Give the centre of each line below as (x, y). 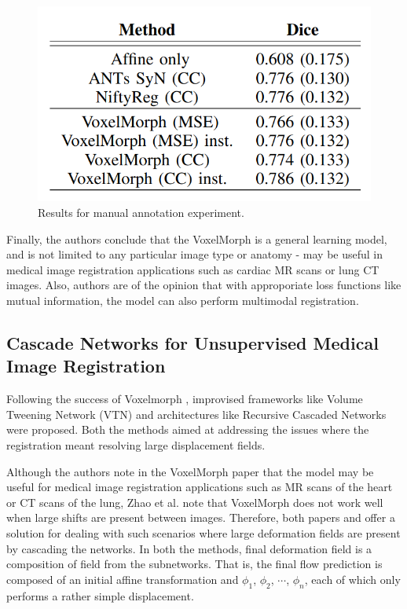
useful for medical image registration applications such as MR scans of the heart (200, 487)
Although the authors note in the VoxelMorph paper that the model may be (190, 471)
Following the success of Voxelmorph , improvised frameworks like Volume (185, 399)
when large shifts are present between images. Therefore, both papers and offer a (201, 517)
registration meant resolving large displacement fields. (136, 444)
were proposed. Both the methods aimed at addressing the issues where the (188, 429)
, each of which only (352, 579)
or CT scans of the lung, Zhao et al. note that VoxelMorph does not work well (195, 502)
